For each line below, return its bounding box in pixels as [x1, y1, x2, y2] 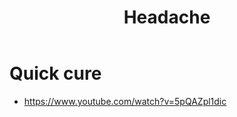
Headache [123, 6, 211, 29]
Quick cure [9, 62, 102, 85]
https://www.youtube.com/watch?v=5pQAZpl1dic [23, 95, 227, 107]
